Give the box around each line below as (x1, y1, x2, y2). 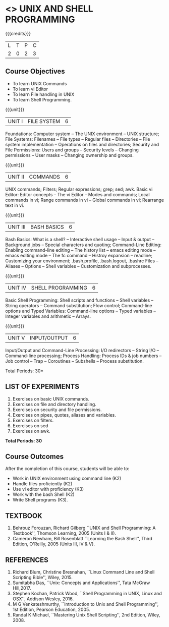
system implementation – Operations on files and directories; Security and (5, 141, 159, 147)
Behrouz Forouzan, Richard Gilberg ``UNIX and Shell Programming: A (12, 525, 156, 531)
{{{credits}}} (5, 30, 31, 36)
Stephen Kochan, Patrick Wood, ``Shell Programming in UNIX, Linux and (12, 591, 162, 596)
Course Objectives (5, 67, 66, 76)
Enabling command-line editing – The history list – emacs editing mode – (5, 247, 156, 253)
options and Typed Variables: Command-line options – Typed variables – (5, 308, 156, 314)
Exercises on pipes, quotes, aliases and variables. (12, 412, 116, 418)
